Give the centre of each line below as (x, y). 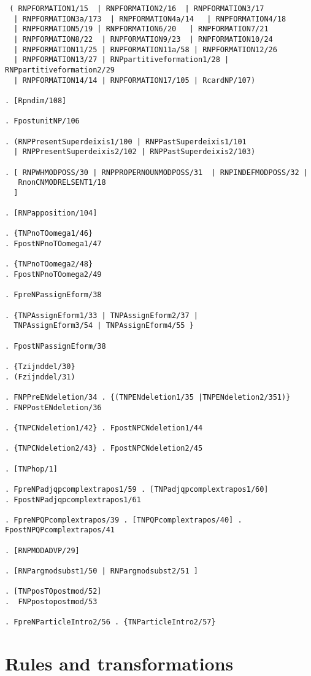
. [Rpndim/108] (36, 100)
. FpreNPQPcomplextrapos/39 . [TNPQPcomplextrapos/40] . (124, 520)
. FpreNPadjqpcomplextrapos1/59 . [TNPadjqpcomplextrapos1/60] (137, 489)
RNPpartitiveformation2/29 (60, 70)
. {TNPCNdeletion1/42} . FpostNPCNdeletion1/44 (104, 428)
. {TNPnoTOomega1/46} (49, 234)
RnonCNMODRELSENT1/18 (62, 183)
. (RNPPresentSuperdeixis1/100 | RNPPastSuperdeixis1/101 (126, 142)
